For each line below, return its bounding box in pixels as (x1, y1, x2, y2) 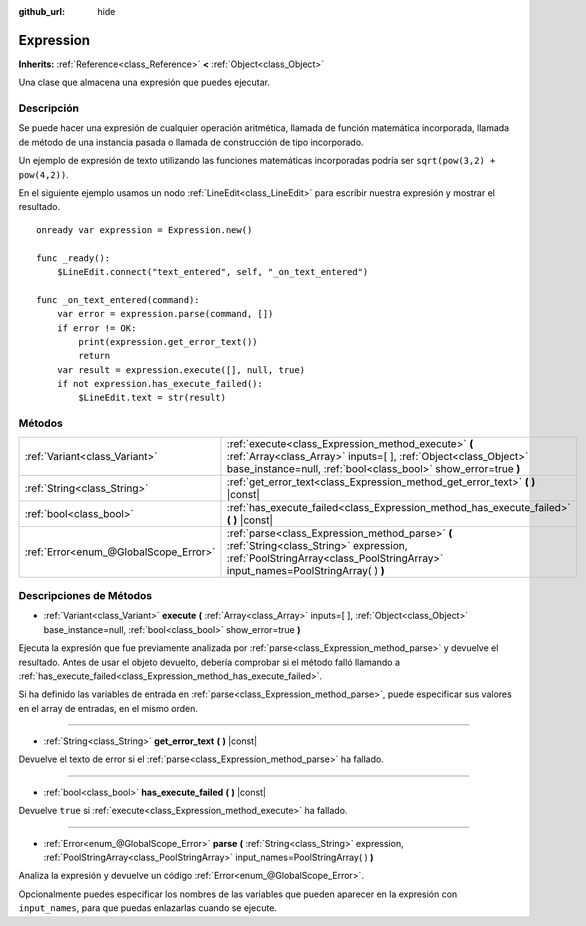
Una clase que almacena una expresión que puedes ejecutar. (18, 76, 270, 89)
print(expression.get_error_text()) (78, 336, 259, 347)
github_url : (18, 6, 65, 17)
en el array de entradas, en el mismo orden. (18, 702, 199, 714)
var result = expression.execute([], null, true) (56, 364, 305, 375)
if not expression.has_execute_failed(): (56, 378, 264, 390)
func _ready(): (36, 252, 111, 264)
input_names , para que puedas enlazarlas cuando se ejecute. (18, 902, 277, 914)
